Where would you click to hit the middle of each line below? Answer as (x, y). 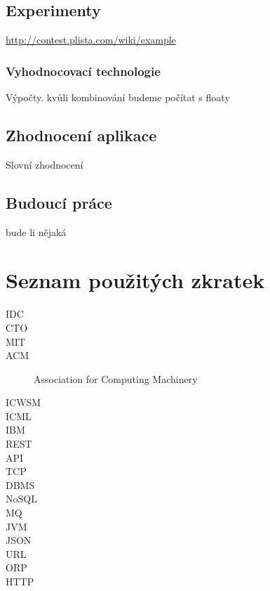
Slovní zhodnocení (45, 164)
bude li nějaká (36, 232)
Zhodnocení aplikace (81, 135)
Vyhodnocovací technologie (83, 71)
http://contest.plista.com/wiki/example (91, 40)
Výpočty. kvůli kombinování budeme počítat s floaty (118, 97)
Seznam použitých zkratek (135, 280)
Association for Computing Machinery (116, 378)
